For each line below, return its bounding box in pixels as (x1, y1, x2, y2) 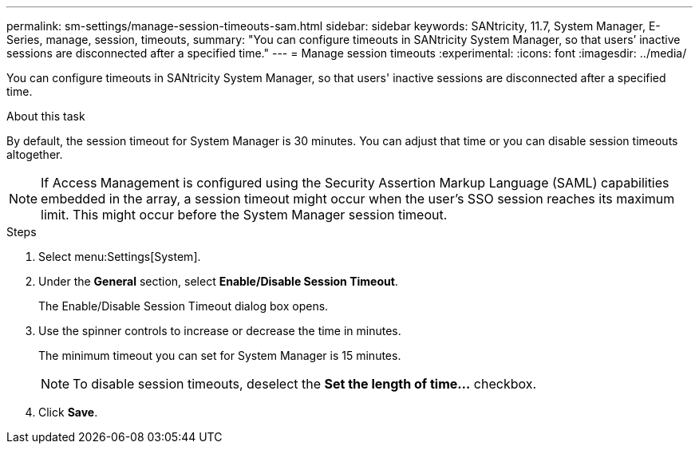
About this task (6, 109, 85, 123)
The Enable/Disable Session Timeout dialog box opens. (38, 299, 329, 313)
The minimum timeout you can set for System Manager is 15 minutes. (38, 349, 401, 362)
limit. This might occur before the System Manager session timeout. (41, 207, 448, 223)
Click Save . (38, 405, 98, 419)
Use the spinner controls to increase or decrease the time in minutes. (38, 324, 401, 337)
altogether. (6, 148, 63, 161)
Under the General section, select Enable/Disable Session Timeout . (38, 274, 398, 288)
